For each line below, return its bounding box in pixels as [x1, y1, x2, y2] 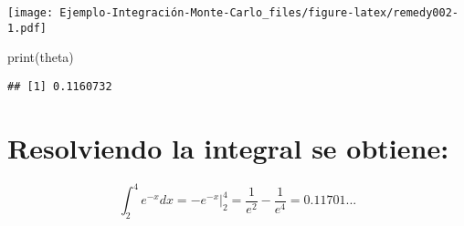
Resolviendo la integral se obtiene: [7, 128, 449, 166]
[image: [7, 6, 54, 19]
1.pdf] [7, 21, 47, 35]
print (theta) [7, 47, 74, 67]
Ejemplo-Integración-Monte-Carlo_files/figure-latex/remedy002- [59, 6, 459, 19]
